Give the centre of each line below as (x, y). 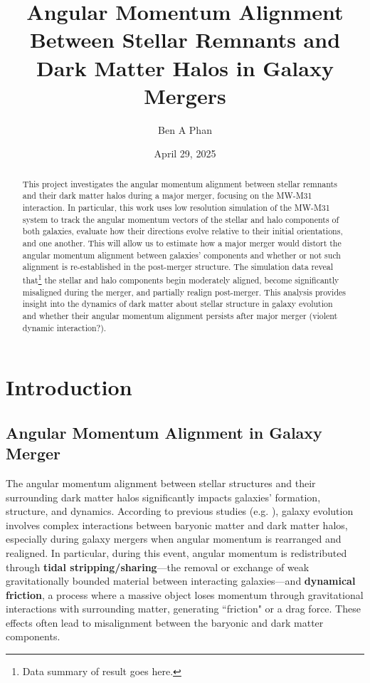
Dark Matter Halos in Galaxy (185, 67)
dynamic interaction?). (64, 327)
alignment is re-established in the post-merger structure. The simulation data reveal (178, 267)
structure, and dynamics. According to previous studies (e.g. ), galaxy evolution (180, 511)
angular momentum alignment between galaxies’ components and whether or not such (181, 255)
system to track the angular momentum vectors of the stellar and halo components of (181, 219)
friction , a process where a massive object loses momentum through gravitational (185, 594)
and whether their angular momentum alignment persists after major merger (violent (180, 315)
